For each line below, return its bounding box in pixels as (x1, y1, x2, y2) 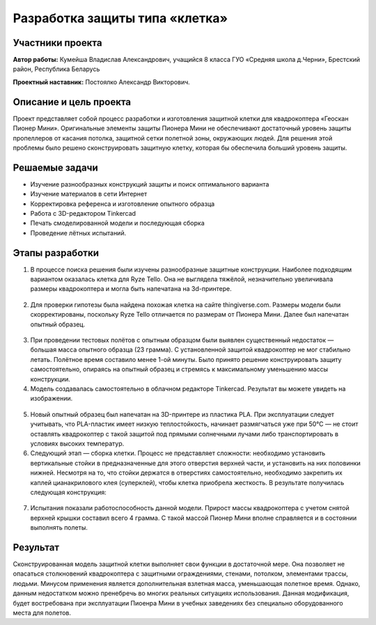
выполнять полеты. (30, 523, 88, 532)
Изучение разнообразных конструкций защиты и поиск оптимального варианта (30, 180, 269, 188)
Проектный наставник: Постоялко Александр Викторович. (13, 77, 191, 86)
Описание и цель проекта (13, 96, 132, 108)
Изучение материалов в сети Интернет (30, 190, 148, 198)
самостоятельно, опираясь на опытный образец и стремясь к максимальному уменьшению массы (30, 365, 329, 374)
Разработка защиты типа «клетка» (13, 10, 228, 26)
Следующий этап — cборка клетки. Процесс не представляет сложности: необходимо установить (30, 449, 326, 457)
